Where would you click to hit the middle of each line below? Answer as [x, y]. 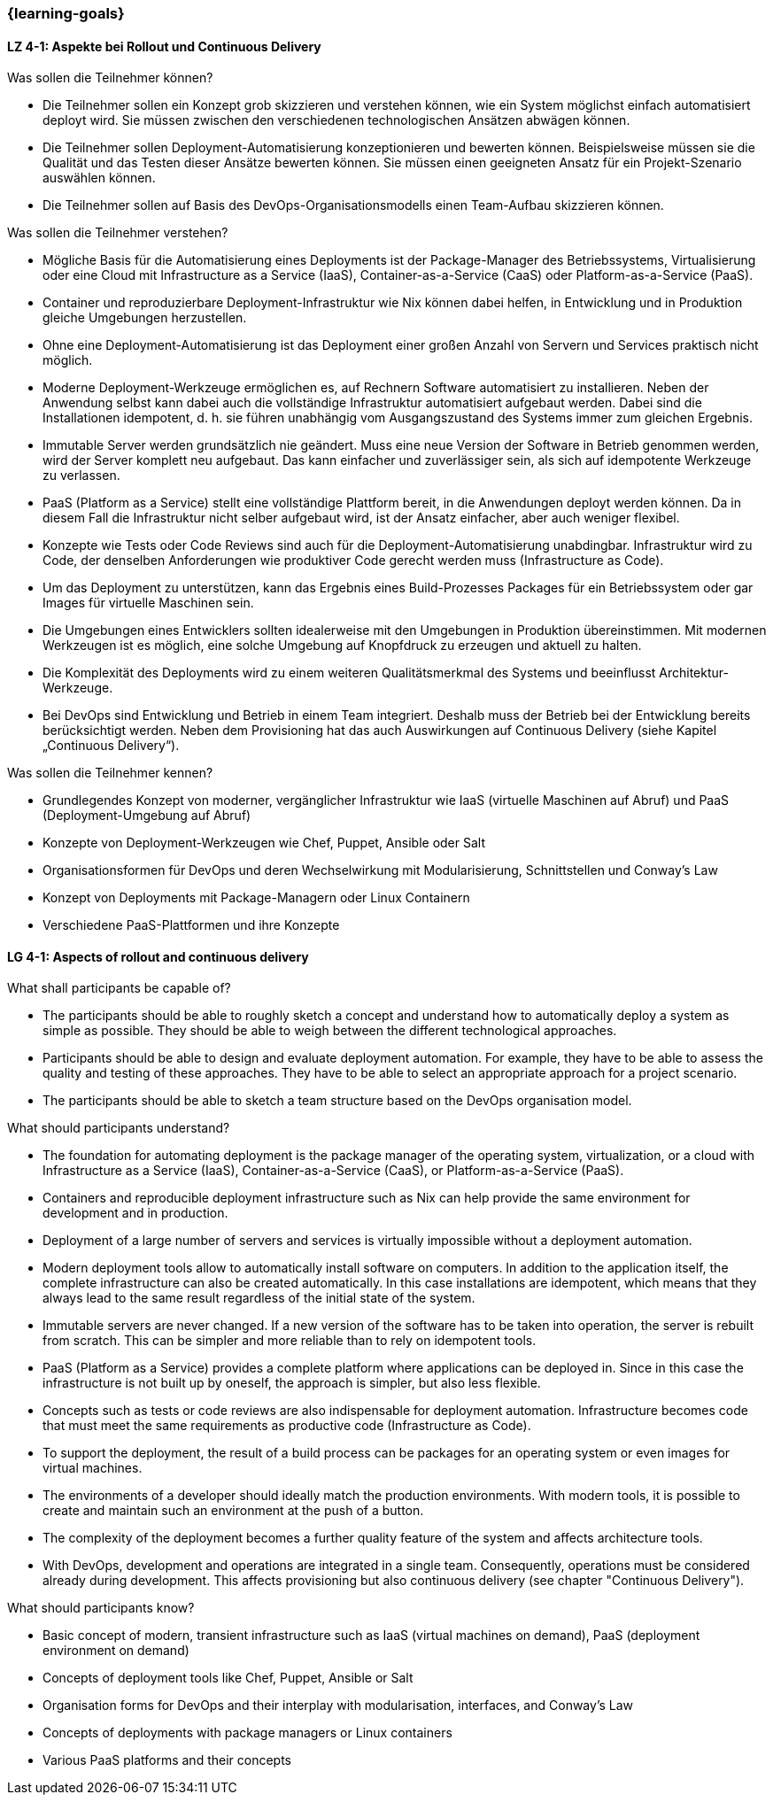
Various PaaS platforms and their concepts [167, 1760]
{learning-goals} [66, 13]
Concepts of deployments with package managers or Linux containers [247, 1733]
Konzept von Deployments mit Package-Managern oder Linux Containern [256, 898]
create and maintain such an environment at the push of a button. [233, 1511]
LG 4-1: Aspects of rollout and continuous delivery [158, 956]
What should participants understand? [119, 1128]
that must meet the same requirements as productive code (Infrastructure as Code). [287, 1426]
